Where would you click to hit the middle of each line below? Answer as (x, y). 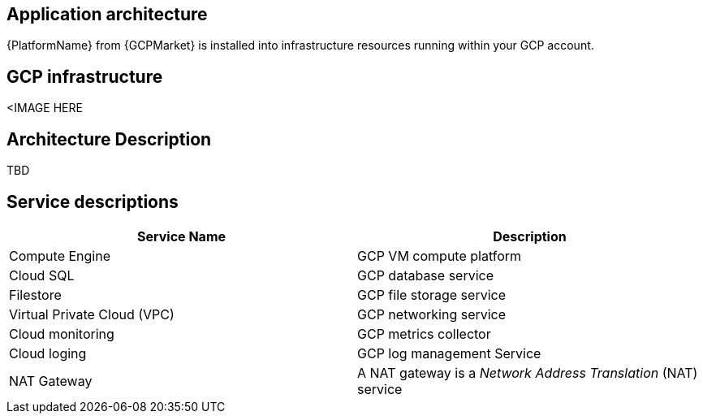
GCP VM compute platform (440, 255)
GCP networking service (432, 314)
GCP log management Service (449, 353)
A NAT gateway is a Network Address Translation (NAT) (528, 372)
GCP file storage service (431, 294)
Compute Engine (60, 255)
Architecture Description (109, 139)
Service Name (181, 236)
